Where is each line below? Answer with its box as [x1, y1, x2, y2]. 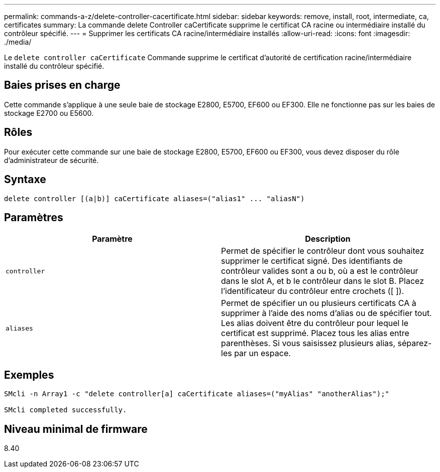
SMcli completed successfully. [4, 406, 127, 414]
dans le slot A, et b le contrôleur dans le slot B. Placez [221, 276, 424, 286]
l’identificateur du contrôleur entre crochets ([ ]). [221, 286, 404, 296]
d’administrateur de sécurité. [4, 155, 99, 165]
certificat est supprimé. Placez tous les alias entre [221, 328, 409, 339]
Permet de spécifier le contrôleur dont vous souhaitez [221, 246, 424, 256]
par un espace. [234, 348, 291, 359]
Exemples [4, 368, 54, 381]
